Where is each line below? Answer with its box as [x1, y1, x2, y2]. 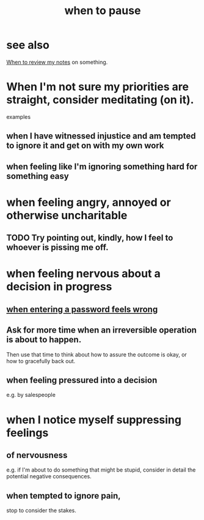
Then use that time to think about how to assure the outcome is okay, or [6, 350, 188, 358]
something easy [6, 171, 69, 181]
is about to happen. [6, 334, 82, 345]
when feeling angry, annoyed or [6, 195, 171, 209]
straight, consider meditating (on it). [6, 93, 194, 107]
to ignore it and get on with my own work [6, 140, 164, 151]
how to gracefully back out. [6, 357, 76, 364]
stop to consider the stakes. [6, 507, 76, 514]
